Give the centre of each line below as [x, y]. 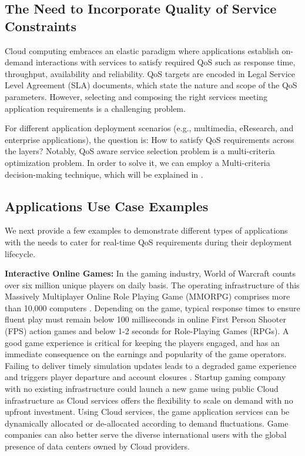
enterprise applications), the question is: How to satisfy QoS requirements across [150, 139]
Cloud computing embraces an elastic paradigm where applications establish [142, 50]
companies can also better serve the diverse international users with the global [146, 435]
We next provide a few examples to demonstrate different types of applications [146, 230]
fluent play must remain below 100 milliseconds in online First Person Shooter [145, 319]
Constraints [41, 26]
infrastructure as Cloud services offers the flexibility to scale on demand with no [149, 400]
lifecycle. [20, 253]
